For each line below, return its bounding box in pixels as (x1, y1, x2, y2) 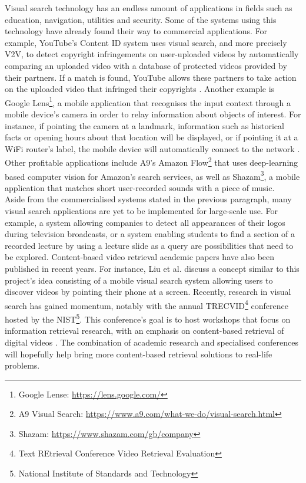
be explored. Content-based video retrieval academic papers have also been (5, 251, 275, 263)
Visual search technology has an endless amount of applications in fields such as (5, 2, 292, 14)
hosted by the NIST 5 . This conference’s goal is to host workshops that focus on (5, 311, 291, 325)
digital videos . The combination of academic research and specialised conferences (5, 336, 299, 348)
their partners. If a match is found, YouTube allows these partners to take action (5, 71, 297, 83)
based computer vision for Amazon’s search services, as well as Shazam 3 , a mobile (5, 168, 300, 182)
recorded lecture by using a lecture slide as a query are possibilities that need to (5, 239, 294, 251)
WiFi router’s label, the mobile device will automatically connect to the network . (5, 142, 300, 155)
